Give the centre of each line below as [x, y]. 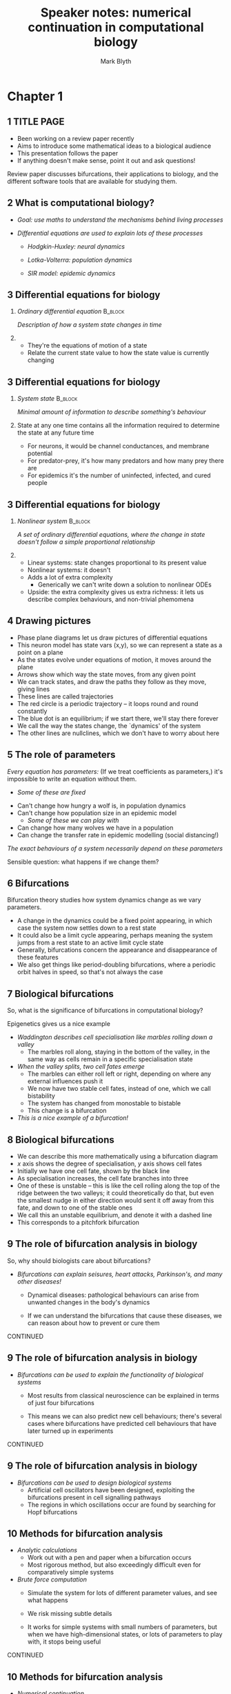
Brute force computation [52, 1579]
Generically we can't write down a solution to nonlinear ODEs [124, 584]
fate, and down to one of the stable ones [75, 1208]
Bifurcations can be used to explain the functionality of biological [110, 1374]
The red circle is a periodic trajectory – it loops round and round [108, 703]
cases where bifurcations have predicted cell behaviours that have [122, 1423]
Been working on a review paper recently [76, 138]
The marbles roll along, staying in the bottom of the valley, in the [119, 1052]
